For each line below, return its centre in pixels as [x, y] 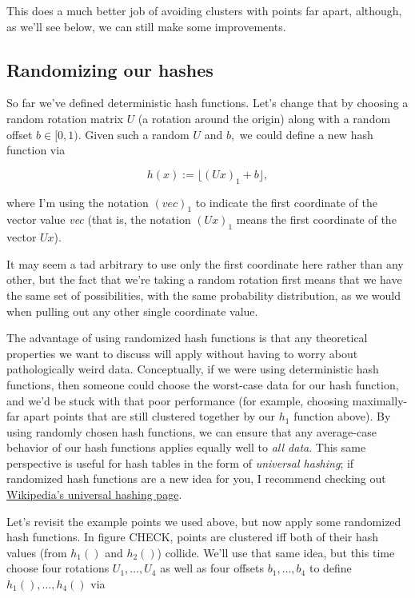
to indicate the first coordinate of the [286, 202]
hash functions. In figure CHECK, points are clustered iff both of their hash [193, 537]
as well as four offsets [212, 568]
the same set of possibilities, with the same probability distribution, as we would [204, 295]
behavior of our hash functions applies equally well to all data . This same [186, 447]
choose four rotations [58, 568]
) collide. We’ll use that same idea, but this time [276, 552]
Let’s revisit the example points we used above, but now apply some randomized [204, 521]
